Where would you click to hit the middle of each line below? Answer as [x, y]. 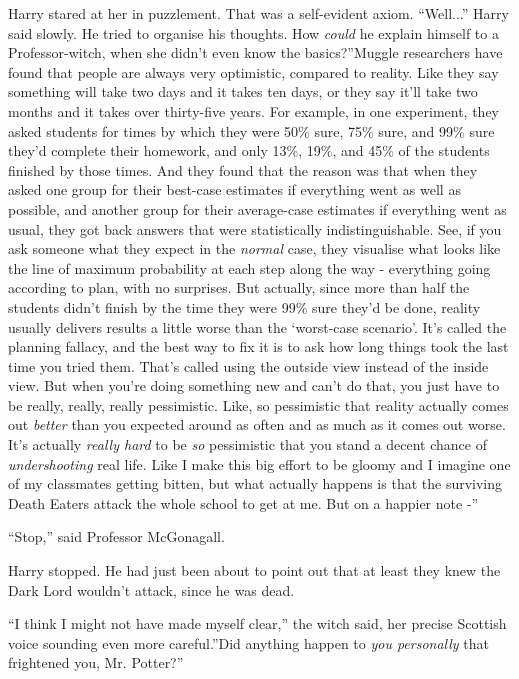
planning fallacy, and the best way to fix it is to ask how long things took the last [258, 346]
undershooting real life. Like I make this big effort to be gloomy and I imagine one [259, 463]
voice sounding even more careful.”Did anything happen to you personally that [249, 642]
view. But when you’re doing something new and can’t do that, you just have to [254, 385]
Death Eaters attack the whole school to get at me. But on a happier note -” [243, 502]
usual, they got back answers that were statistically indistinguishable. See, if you [255, 228]
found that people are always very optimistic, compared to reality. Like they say [253, 71]
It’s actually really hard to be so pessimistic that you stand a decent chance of [247, 444]
